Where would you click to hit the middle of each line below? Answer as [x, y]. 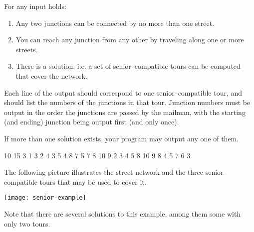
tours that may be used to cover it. [93, 181]
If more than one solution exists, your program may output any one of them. [122, 138]
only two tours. [27, 223]
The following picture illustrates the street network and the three [104, 172]
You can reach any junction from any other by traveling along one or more [130, 40]
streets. [27, 49]
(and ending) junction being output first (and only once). [92, 122]
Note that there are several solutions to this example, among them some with [123, 213]
